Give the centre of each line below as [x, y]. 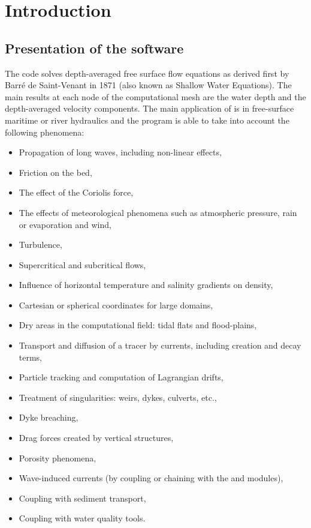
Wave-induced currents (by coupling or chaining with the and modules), [151, 478]
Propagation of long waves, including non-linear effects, [120, 152]
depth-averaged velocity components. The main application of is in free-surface [150, 108]
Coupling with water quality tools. [82, 518]
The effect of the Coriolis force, [76, 192]
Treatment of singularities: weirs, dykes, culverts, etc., [118, 397]
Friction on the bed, [55, 172]
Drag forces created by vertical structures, [96, 438]
